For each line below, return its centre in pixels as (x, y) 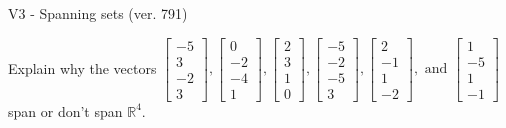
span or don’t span (65, 110)
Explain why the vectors (82, 67)
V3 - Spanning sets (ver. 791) (98, 13)
